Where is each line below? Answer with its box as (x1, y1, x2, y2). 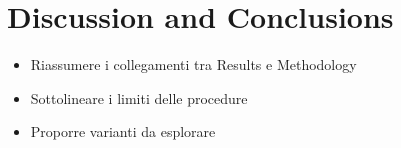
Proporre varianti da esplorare (30, 121, 216, 142)
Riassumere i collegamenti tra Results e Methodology (30, 54, 357, 75)
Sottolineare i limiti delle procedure (30, 87, 248, 108)
